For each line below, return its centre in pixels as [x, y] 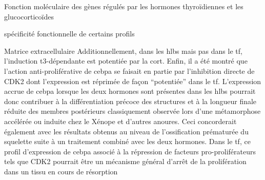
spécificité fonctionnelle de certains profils [69, 34]
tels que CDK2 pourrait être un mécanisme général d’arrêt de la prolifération [125, 161]
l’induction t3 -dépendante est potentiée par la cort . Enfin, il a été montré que [126, 61]
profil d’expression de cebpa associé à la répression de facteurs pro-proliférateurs [130, 151]
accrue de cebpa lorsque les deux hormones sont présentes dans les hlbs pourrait [130, 91]
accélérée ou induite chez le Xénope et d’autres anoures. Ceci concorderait [120, 121]
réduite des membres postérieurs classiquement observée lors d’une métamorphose [132, 111]
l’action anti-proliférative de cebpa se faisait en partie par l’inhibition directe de [129, 71]
